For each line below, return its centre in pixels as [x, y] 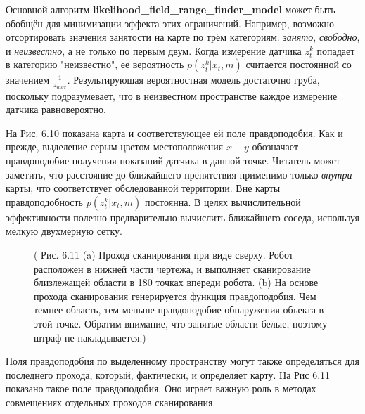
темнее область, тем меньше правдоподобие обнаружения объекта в [179, 310]
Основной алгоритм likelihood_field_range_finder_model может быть [171, 9]
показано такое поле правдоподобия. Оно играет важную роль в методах [161, 388]
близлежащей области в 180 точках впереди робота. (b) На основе [176, 282]
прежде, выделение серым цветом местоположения [115, 147]
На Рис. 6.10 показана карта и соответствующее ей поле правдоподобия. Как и [174, 132]
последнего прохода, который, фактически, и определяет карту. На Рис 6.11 [168, 374]
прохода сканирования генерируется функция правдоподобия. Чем [175, 296]
